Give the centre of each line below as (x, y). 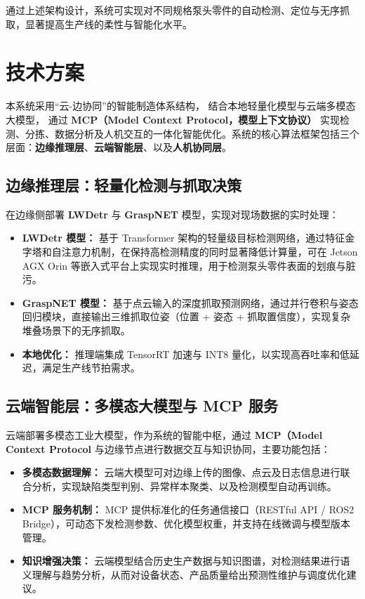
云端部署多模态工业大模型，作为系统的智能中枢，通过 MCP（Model (164, 435)
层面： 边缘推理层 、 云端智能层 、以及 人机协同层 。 (119, 147)
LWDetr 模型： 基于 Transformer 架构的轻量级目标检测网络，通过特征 (184, 238)
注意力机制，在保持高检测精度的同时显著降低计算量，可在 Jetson (210, 252)
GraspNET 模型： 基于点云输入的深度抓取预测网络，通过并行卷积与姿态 (190, 302)
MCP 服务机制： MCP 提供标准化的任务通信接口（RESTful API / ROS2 (188, 509)
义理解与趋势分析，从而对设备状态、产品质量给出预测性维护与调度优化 (184, 574)
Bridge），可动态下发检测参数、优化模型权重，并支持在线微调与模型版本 (186, 523)
